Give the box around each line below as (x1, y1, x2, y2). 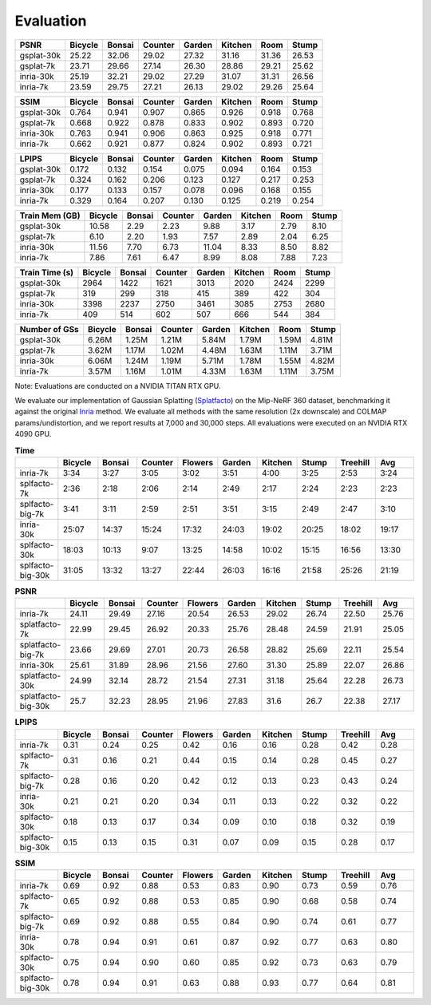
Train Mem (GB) (19, 210, 81, 221)
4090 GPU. (14, 429, 52, 439)
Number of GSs (19, 323, 79, 334)
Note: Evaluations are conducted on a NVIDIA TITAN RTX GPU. (14, 381, 221, 390)
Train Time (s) (19, 267, 74, 278)
